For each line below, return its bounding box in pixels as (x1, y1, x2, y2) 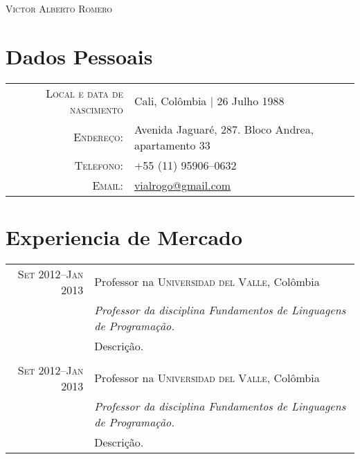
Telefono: (74, 156, 123, 173)
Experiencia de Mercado (6, 222, 243, 251)
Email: (92, 177, 123, 193)
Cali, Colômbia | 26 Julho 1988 (134, 93, 285, 109)
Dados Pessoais (6, 42, 153, 70)
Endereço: (73, 129, 123, 145)
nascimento (70, 100, 123, 117)
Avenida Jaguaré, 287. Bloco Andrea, (134, 120, 314, 137)
